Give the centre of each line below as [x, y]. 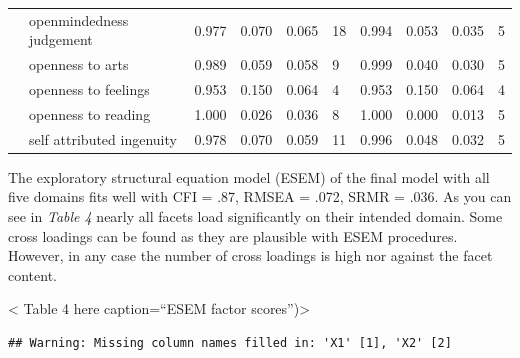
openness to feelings [89, 89]
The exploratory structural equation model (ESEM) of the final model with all [249, 176]
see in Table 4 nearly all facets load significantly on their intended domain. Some [255, 216]
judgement [61, 39]
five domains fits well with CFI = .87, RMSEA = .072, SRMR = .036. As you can [260, 196]
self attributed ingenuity [103, 138]
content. [32, 274]
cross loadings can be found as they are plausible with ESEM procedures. [233, 235]
